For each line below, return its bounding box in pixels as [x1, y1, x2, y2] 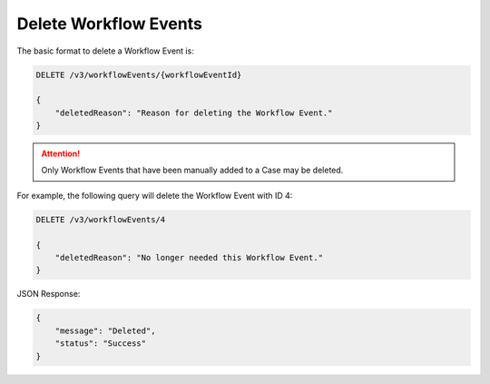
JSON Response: [16, 289, 81, 300]
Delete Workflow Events [16, 14, 203, 34]
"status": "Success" [54, 339, 147, 349]
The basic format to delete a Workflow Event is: [16, 45, 194, 56]
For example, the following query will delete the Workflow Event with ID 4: [16, 190, 293, 201]
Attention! [41, 148, 81, 159]
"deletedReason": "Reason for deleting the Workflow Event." [54, 107, 333, 118]
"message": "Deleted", [54, 325, 156, 336]
